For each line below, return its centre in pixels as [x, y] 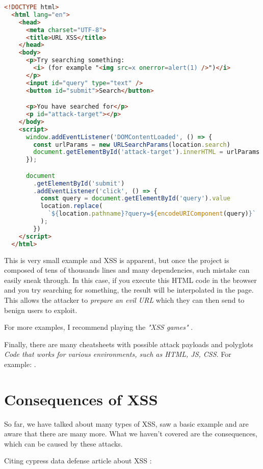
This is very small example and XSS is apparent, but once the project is [117, 260]
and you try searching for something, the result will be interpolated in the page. [129, 290]
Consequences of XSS [81, 399]
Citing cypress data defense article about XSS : [78, 461]
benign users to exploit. [41, 310]
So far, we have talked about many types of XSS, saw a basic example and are [126, 423]
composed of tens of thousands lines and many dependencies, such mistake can [127, 270]
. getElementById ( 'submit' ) [79, 183]
